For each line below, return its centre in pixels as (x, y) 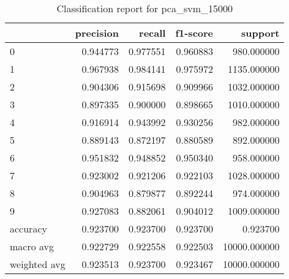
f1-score (194, 33)
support (261, 33)
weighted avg (38, 264)
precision (97, 33)
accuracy (28, 229)
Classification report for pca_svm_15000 (144, 8)
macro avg (32, 246)
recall (152, 33)
